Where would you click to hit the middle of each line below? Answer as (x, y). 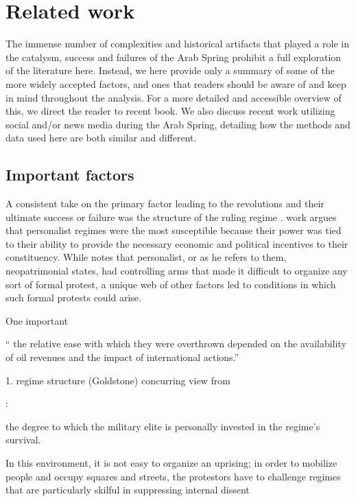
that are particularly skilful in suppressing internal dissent (128, 490)
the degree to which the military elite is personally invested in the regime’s (163, 426)
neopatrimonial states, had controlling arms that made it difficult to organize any (177, 271)
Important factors (70, 175)
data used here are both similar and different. (101, 138)
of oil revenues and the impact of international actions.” (122, 357)
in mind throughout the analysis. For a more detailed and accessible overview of (174, 97)
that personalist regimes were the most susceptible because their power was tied (174, 230)
